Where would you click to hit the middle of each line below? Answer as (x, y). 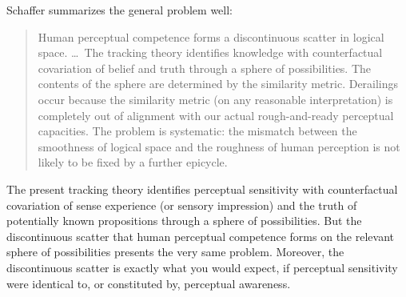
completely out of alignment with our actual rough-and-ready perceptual (216, 115)
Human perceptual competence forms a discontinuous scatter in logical (211, 36)
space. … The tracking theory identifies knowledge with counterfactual (210, 52)
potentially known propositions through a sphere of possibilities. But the (184, 221)
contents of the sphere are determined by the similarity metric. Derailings (218, 84)
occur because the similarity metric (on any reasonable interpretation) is (215, 99)
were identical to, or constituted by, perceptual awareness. (149, 283)
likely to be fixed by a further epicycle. (133, 162)
